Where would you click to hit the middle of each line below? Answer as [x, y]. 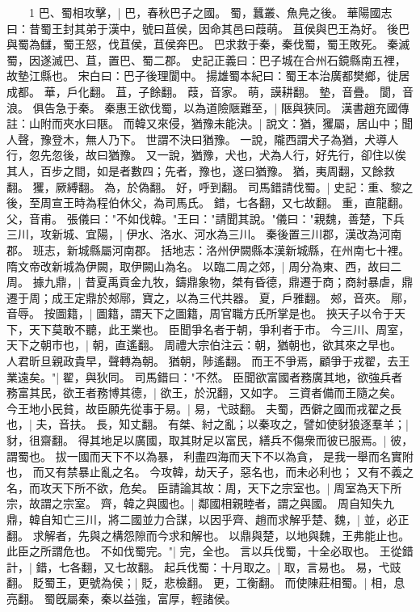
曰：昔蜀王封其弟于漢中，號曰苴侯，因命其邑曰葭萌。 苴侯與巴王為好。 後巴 [208, 28]
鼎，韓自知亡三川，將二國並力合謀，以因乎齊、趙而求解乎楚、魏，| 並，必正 [208, 519]
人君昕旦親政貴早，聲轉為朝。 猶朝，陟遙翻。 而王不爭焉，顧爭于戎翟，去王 [208, 361]
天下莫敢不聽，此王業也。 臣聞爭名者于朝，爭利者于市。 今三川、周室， [219, 329]
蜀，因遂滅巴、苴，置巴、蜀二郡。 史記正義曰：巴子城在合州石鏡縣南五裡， [206, 59]
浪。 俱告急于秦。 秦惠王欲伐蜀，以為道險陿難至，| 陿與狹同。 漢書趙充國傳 [208, 107]
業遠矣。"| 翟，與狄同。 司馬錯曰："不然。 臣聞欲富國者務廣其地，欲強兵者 [205, 376]
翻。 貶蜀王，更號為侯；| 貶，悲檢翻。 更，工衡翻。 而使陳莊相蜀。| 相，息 [206, 582]
